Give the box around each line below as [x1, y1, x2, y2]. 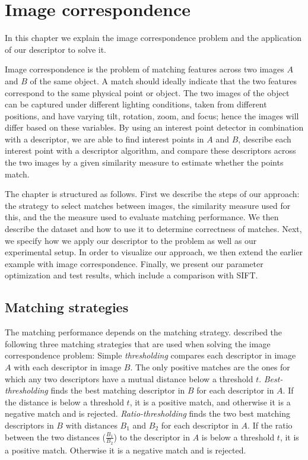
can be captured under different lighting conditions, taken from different [5, 98, 267, 110]
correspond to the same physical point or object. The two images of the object [5, 86, 290, 99]
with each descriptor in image [14, 360, 122, 373]
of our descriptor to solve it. [5, 43, 106, 55]
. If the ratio [247, 418, 293, 431]
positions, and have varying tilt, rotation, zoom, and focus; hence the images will [5, 109, 299, 122]
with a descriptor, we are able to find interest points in [5, 132, 204, 145]
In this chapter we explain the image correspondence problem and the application [5, 31, 302, 44]
